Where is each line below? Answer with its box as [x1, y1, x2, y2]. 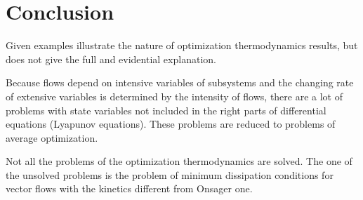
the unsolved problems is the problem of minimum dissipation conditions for [6, 167, 334, 182]
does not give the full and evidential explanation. [6, 51, 216, 66]
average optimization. [6, 130, 98, 145]
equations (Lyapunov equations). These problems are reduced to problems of [6, 116, 336, 131]
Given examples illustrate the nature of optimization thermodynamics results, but [6, 38, 358, 53]
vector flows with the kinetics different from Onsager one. [6, 181, 253, 196]
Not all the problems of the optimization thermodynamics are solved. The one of [6, 154, 352, 168]
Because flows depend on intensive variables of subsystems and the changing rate [6, 75, 354, 90]
